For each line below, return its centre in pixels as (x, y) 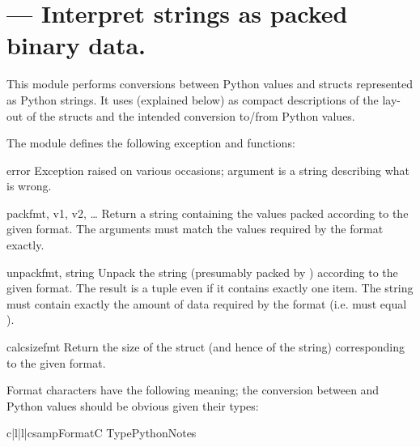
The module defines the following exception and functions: (151, 143)
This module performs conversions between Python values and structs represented (210, 84)
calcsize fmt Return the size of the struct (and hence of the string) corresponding (206, 347)
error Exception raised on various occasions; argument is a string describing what (208, 170)
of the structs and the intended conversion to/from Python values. (191, 115)
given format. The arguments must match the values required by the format (195, 229)
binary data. (76, 45)
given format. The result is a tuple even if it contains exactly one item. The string (210, 288)
